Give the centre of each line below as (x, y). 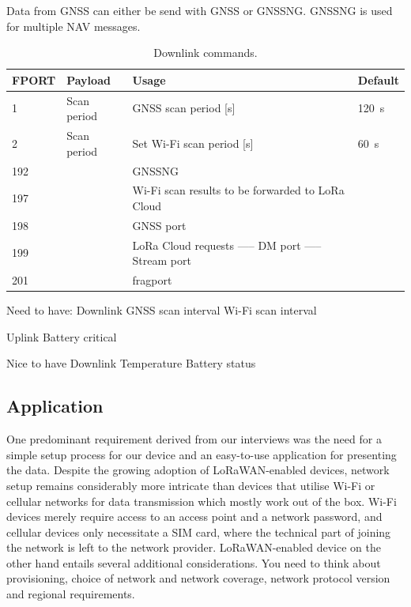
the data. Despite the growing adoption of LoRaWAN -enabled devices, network (198, 470)
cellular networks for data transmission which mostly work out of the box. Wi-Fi (202, 501)
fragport (152, 280)
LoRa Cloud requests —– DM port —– (227, 245)
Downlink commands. (205, 53)
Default (378, 79)
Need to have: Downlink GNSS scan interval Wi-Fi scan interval (162, 310)
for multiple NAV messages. (74, 26)
